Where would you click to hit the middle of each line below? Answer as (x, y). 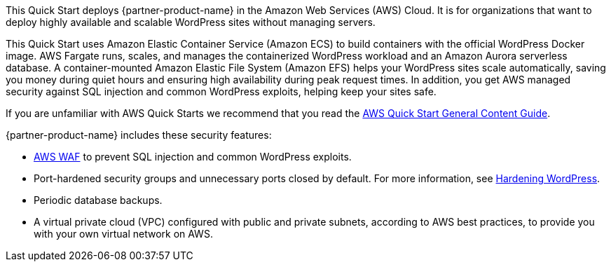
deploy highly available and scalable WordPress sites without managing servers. (191, 22)
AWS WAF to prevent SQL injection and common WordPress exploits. (193, 157)
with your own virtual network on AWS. (123, 234)
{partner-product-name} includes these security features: (139, 135)
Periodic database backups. (98, 200)
